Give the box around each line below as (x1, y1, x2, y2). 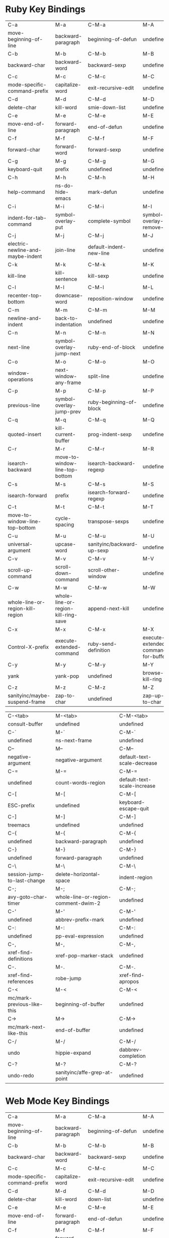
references (8, 978, 34, 985)
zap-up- (142, 692, 164, 699)
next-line (8, 343, 30, 350)
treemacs (8, 821, 30, 829)
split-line (88, 373, 110, 380)
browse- (142, 669, 164, 676)
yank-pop (55, 673, 79, 680)
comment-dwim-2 (55, 900, 101, 907)
